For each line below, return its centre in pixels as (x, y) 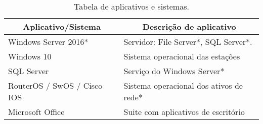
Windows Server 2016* (48, 42)
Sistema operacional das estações (182, 56)
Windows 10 (30, 56)
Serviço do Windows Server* (174, 71)
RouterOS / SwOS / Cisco (55, 85)
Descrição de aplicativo (189, 26)
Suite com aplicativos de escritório (184, 112)
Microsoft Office (36, 112)
